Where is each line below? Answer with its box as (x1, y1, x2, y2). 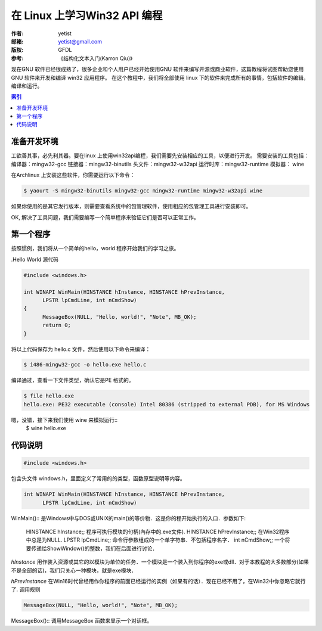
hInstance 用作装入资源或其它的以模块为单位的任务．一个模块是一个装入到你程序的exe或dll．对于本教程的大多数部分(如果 (11, 558, 309, 565)
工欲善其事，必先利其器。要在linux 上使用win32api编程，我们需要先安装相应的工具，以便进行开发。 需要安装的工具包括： (11, 152, 309, 159)
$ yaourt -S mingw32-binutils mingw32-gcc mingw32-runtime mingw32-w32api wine (23, 188, 263, 194)
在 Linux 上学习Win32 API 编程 (11, 9, 163, 22)
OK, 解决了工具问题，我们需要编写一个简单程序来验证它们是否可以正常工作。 (11, 213, 200, 220)
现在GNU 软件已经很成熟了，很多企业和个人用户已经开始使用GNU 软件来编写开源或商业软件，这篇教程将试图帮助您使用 (11, 66, 304, 73)
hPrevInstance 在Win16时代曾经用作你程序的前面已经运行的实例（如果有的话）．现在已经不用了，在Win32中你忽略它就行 (11, 577, 306, 585)
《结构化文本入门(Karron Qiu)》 (58, 54, 133, 62)
